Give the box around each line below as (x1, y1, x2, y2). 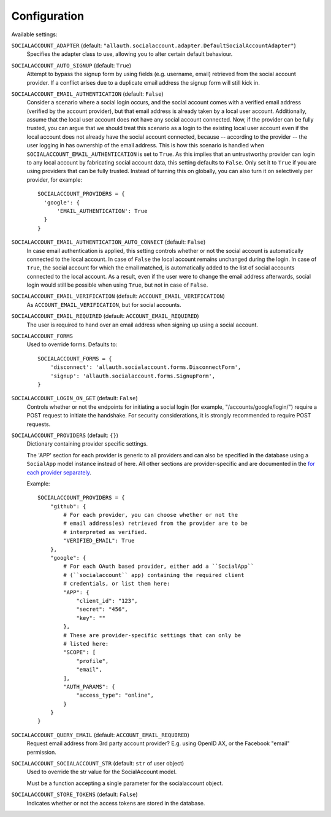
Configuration (11, 9, 85, 23)
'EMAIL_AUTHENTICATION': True (56, 207, 148, 214)
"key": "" (76, 614, 106, 621)
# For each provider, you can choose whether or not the (63, 511, 238, 519)
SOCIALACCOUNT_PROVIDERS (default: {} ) (11, 432, 119, 439)
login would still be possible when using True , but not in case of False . (26, 281, 208, 288)
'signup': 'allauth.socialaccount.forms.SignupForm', (50, 372, 216, 379)
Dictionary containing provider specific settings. (26, 440, 148, 447)
